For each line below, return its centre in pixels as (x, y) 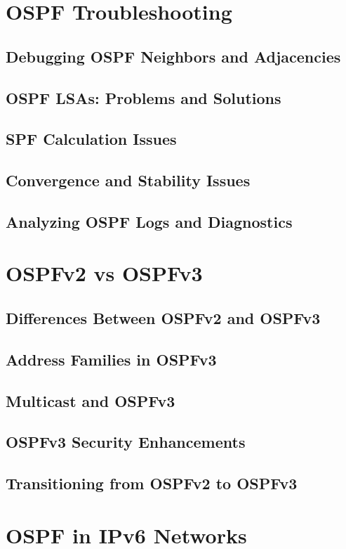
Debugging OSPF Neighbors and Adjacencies (173, 56)
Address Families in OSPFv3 (111, 359)
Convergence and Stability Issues (128, 180)
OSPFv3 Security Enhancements (126, 442)
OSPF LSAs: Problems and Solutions (144, 97)
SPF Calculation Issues (91, 139)
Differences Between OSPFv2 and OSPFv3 (163, 318)
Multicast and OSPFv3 (91, 400)
